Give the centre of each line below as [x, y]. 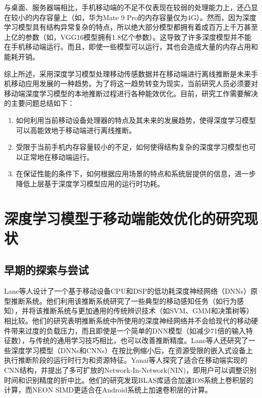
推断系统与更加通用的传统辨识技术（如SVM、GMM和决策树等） [148, 311]
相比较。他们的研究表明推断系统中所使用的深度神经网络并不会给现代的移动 [127, 321]
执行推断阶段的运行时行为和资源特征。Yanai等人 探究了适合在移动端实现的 [126, 360]
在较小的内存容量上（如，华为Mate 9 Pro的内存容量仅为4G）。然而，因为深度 [130, 17]
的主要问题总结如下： [39, 103]
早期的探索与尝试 [46, 270]
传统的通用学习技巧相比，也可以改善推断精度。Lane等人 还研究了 [142, 340]
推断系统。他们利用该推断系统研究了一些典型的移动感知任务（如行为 [124, 301]
